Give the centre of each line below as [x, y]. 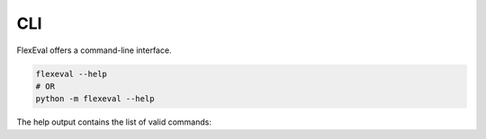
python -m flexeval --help [95, 99]
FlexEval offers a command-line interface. [94, 50]
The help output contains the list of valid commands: [114, 122]
